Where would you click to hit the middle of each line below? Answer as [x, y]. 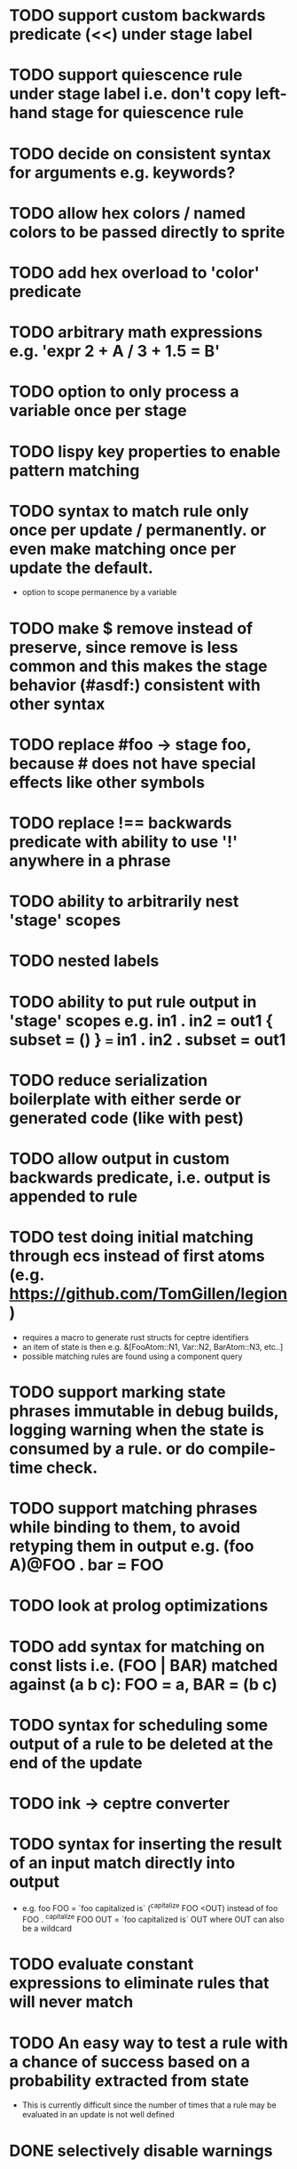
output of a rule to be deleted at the [141, 1743]
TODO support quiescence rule [126, 75]
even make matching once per [123, 549]
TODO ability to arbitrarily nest [124, 901]
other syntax [57, 704]
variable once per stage [98, 411]
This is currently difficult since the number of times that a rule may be [149, 2105]
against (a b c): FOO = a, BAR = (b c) [143, 1684]
